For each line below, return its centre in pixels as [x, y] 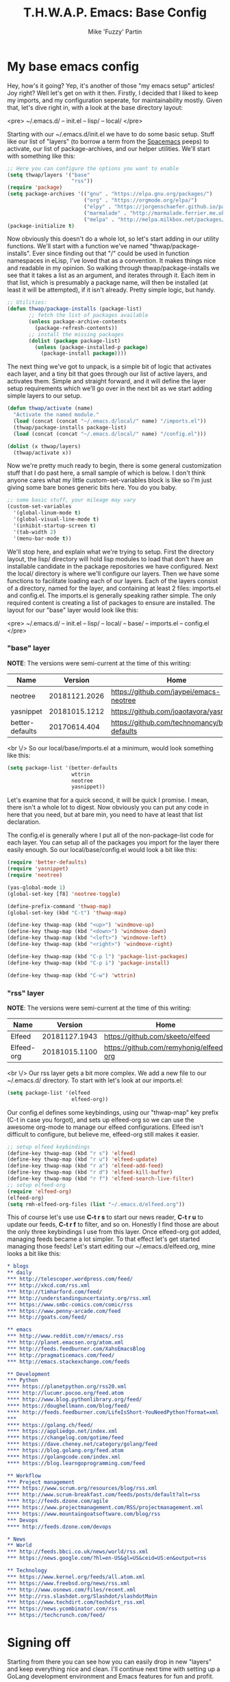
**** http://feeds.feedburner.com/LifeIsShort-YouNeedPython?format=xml [113, 1412]
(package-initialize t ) [41, 226]
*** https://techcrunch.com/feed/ [56, 1615]
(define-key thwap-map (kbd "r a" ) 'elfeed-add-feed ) [86, 1166]
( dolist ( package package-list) [75, 341]
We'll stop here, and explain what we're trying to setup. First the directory [111, 552]
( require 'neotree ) [35, 875]
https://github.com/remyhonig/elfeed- [166, 1047]
